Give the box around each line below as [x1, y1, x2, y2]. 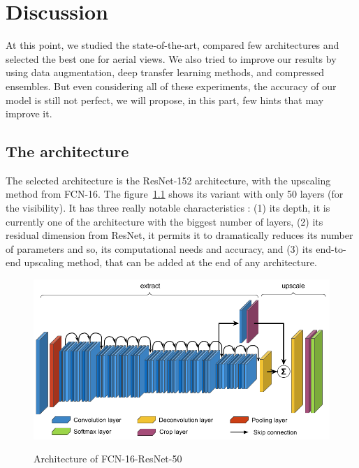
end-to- [316, 241, 346, 256]
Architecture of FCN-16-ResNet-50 [34, 451, 182, 466]
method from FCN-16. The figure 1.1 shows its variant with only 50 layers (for [6, 187, 344, 201]
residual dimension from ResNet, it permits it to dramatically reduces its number [6, 228, 353, 242]
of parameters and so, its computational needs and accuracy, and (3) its [6, 241, 313, 256]
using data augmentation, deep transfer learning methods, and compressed [6, 65, 324, 80]
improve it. [6, 106, 52, 121]
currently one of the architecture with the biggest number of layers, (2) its [6, 214, 323, 228]
